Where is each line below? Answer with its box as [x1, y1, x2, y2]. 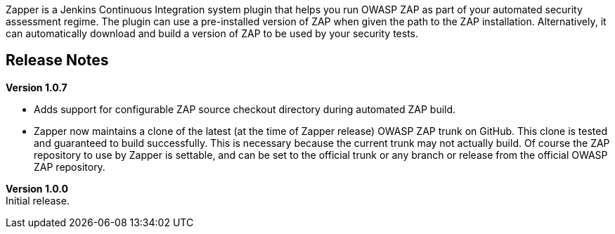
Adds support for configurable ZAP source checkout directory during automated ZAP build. [34, 103, 456, 115]
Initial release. [6, 194, 70, 207]
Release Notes [6, 51, 109, 70]
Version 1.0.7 [6, 81, 67, 93]
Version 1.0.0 [6, 182, 68, 195]
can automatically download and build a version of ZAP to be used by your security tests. [6, 27, 419, 39]
